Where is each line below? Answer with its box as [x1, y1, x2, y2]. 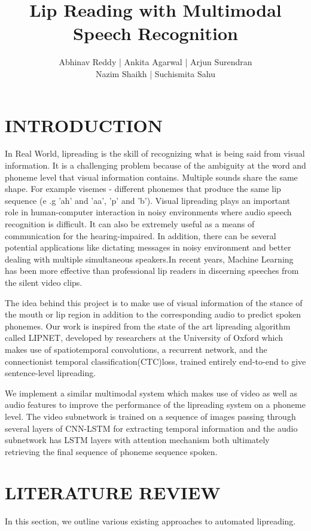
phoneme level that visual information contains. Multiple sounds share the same [5, 170, 298, 183]
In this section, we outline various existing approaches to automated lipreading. [5, 515, 296, 527]
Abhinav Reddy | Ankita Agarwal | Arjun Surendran [59, 56, 252, 68]
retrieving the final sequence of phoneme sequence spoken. [5, 445, 218, 457]
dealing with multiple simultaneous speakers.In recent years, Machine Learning [5, 252, 294, 265]
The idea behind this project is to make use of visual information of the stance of [5, 296, 303, 309]
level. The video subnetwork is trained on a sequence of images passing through [5, 410, 296, 422]
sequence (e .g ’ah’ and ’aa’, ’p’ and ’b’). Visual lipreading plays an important [5, 194, 291, 206]
